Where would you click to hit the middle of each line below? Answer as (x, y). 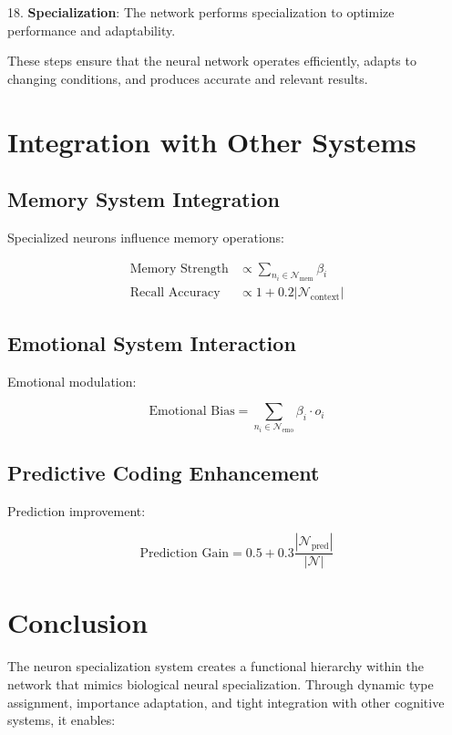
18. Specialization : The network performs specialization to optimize (201, 12)
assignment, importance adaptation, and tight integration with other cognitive (226, 702)
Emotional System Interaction (152, 342)
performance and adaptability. (92, 30)
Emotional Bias (192, 412)
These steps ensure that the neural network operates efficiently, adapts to (212, 61)
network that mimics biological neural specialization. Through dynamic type (221, 683)
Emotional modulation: (72, 381)
